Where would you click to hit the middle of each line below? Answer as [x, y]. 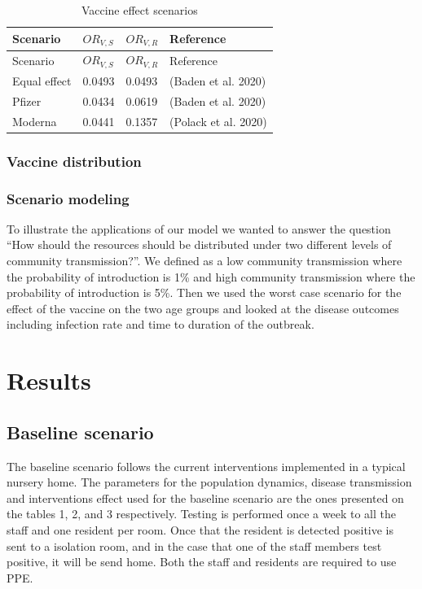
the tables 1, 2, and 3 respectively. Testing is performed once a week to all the [201, 514]
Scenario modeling [68, 198]
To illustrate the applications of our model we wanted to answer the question [199, 228]
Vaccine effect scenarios [139, 10]
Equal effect [42, 81]
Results [49, 380]
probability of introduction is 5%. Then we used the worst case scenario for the [204, 292]
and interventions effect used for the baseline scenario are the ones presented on [205, 497]
